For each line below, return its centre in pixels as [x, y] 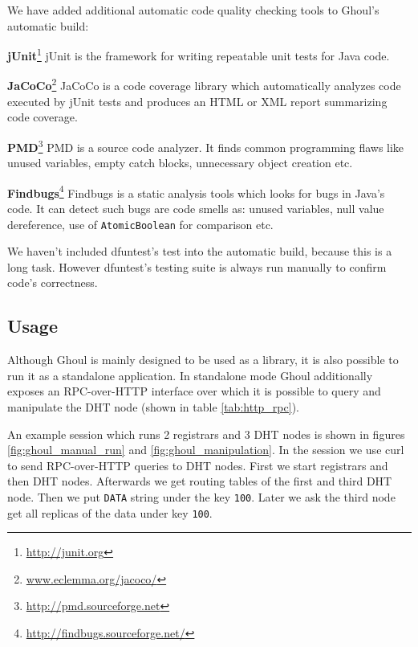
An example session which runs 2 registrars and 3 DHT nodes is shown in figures [206, 434]
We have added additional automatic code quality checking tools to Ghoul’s [193, 10]
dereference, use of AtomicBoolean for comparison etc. [140, 224]
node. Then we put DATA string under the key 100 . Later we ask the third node [201, 496]
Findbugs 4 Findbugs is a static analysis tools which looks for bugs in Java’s [196, 191]
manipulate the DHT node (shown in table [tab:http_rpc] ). [153, 406]
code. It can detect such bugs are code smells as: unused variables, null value [196, 208]
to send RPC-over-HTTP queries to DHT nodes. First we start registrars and [198, 465]
